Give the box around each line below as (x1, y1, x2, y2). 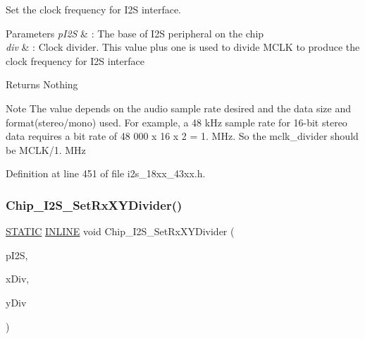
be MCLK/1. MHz (6, 142, 86, 157)
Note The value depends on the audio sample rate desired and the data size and (6, 100, 351, 115)
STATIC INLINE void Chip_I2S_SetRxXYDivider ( (6, 224, 235, 239)
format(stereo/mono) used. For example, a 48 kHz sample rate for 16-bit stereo (6, 114, 347, 129)
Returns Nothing (6, 77, 78, 92)
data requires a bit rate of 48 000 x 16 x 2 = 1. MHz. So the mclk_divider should (6, 129, 359, 143)
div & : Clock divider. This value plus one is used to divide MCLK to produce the (6, 40, 360, 54)
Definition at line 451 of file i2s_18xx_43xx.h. (6, 166, 206, 181)
